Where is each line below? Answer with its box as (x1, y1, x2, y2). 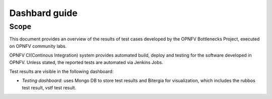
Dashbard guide (9, 7, 78, 18)
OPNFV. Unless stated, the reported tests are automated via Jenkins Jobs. (9, 59, 163, 65)
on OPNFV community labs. (9, 43, 67, 49)
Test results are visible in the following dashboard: (9, 68, 114, 74)
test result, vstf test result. (22, 84, 77, 90)
